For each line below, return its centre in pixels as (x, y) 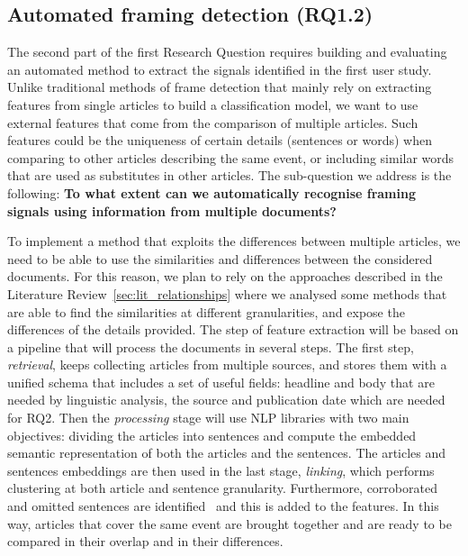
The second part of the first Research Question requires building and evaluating (227, 52)
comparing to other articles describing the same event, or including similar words (231, 157)
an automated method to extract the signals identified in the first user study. (220, 69)
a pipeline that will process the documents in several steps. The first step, (211, 346)
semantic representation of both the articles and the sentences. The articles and (227, 453)
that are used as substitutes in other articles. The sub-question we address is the (229, 175)
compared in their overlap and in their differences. (145, 541)
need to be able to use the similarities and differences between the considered (220, 258)
